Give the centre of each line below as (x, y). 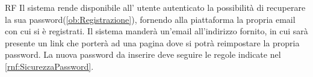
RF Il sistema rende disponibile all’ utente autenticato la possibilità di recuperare (155, 7)
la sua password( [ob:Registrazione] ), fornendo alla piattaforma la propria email (150, 19)
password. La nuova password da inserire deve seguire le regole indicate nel (143, 54)
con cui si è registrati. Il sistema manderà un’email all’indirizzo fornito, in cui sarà (156, 31)
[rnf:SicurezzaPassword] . (49, 66)
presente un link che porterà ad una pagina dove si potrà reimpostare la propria (152, 42)
